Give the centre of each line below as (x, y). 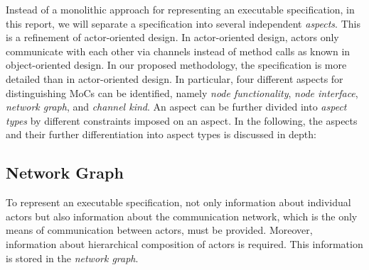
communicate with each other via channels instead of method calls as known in (178, 51)
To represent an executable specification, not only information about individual (178, 202)
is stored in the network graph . (72, 258)
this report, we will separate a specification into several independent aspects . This (183, 23)
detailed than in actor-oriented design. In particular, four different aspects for (175, 78)
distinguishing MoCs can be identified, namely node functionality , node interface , (182, 92)
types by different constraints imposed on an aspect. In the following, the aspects (182, 120)
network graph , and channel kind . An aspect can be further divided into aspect (176, 107)
